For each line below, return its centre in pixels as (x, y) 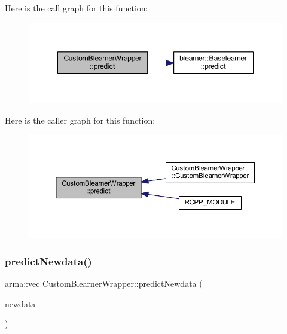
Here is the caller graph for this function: (80, 120)
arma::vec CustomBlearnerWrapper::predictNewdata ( (104, 284)
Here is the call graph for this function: (77, 8)
